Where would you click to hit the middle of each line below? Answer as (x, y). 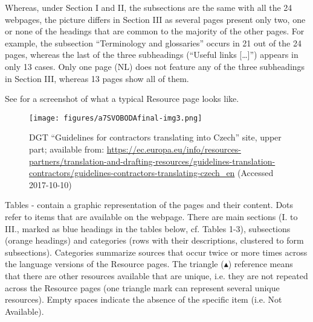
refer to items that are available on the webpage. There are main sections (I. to (151, 216)
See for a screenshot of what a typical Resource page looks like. (122, 99)
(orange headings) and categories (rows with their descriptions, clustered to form (154, 240)
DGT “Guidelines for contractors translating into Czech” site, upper (155, 137)
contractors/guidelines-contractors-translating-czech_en (132, 173)
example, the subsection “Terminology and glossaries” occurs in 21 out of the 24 (153, 43)
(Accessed (256, 173)
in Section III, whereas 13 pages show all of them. (97, 78)
